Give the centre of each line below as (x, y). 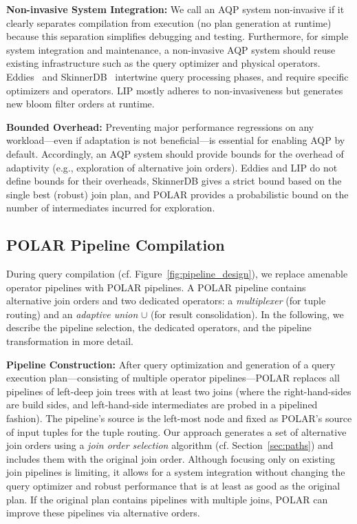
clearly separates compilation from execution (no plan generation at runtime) (169, 22)
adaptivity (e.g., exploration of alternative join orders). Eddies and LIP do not (172, 167)
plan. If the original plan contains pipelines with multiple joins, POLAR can (167, 499)
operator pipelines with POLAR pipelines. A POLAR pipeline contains (156, 287)
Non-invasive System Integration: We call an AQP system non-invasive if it (175, 9)
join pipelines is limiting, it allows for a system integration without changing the (176, 472)
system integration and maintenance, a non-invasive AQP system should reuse (171, 49)
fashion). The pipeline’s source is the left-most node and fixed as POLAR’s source (179, 418)
